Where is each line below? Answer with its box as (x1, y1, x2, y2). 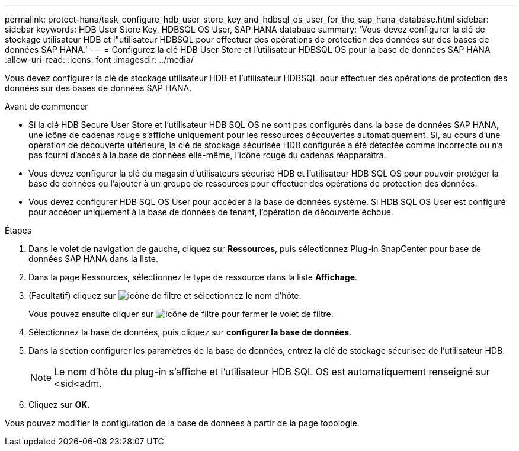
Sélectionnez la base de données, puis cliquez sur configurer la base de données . (28, 327, 352, 337)
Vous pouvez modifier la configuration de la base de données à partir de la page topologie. (5, 418, 360, 428)
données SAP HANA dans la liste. (28, 254, 158, 264)
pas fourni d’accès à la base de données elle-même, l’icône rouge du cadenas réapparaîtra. (28, 150, 386, 160)
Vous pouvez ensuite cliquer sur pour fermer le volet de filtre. (28, 309, 334, 319)
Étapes (5, 225, 32, 235)
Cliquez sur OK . (28, 399, 90, 410)
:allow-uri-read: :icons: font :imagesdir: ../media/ (5, 55, 194, 65)
